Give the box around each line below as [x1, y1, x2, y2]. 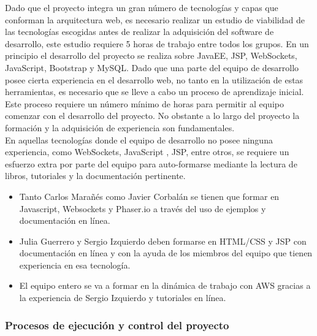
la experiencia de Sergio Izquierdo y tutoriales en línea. [19, 291, 226, 304]
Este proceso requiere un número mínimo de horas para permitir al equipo [5, 97, 284, 110]
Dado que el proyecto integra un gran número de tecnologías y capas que [5, 1, 278, 13]
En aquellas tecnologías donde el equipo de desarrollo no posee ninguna [5, 133, 273, 146]
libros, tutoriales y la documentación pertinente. [5, 169, 186, 182]
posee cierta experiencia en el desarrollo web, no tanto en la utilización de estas [5, 73, 304, 86]
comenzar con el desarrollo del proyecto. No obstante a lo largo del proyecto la [5, 109, 300, 122]
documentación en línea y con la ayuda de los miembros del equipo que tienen [19, 246, 313, 259]
